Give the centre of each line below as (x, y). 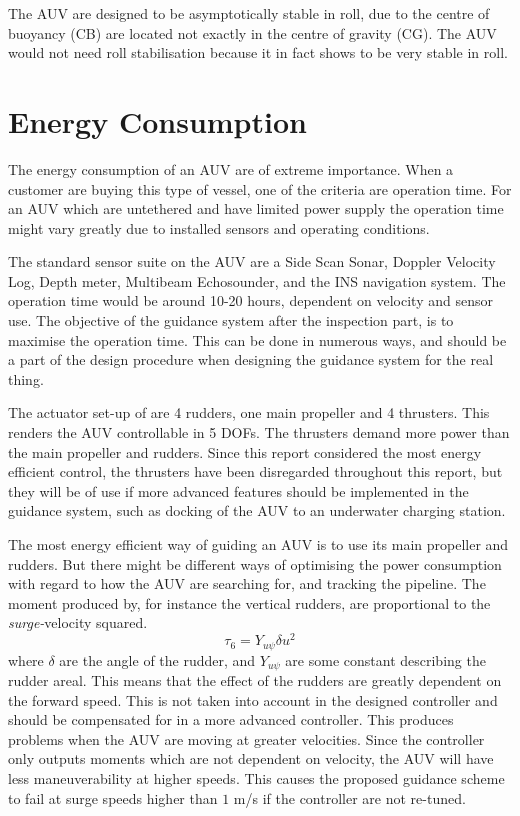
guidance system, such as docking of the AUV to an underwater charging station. (257, 510)
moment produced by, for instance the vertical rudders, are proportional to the (249, 602)
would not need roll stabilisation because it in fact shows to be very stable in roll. (258, 52)
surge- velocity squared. (78, 622)
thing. (26, 378)
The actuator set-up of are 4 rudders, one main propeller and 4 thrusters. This (249, 412)
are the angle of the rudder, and (157, 659)
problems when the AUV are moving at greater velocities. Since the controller (246, 738)
